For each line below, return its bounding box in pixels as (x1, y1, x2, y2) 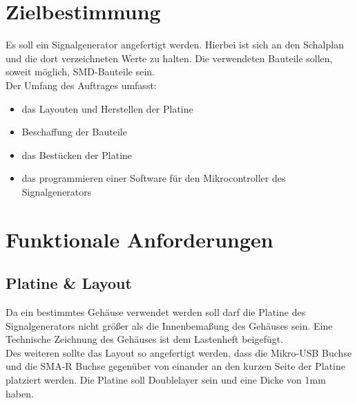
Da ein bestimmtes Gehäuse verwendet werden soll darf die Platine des (6, 305, 306, 319)
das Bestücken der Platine (21, 147, 133, 162)
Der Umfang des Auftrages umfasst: (6, 77, 157, 92)
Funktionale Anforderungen (6, 225, 273, 253)
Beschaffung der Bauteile (21, 124, 127, 139)
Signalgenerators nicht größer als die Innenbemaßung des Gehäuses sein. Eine (6, 318, 333, 332)
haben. (6, 386, 34, 400)
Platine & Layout (6, 272, 132, 294)
